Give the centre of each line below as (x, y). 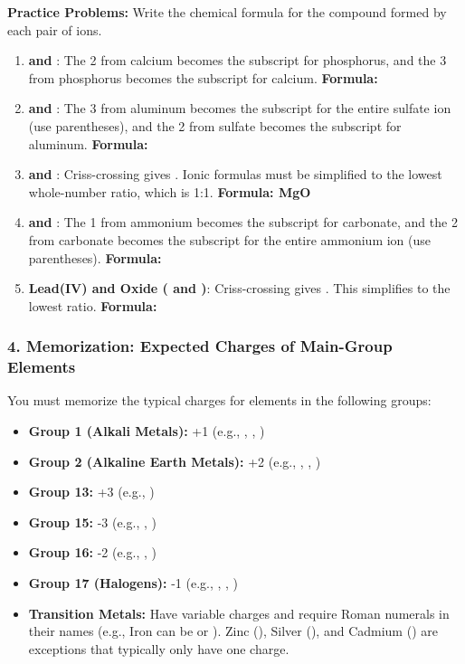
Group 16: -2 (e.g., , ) (92, 552)
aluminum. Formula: (88, 143)
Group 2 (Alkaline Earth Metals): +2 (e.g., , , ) (175, 461)
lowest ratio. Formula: (93, 305)
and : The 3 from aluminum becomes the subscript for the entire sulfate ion (240, 108)
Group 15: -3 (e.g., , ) (92, 522)
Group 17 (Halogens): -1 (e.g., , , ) (133, 583)
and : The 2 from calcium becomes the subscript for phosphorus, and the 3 (237, 60)
